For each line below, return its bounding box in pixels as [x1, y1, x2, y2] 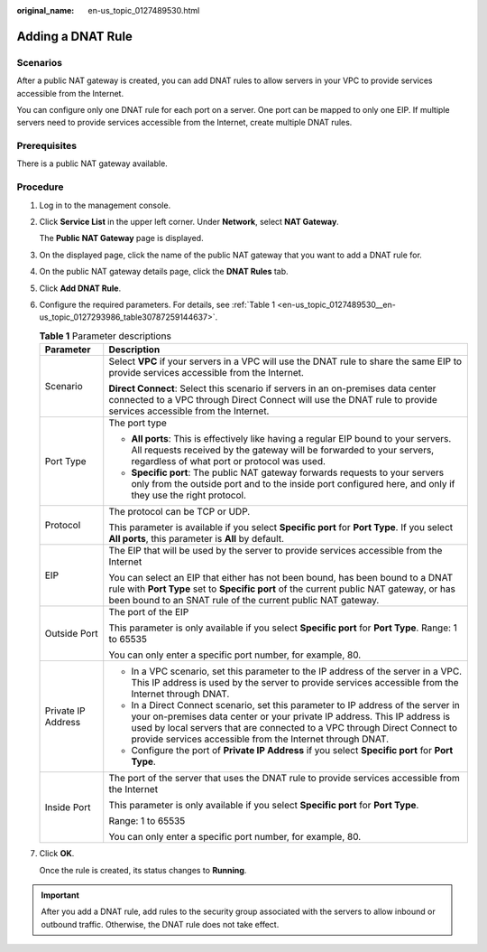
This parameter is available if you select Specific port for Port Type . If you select [108, 521, 454, 534]
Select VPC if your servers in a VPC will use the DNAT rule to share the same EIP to [108, 355, 463, 368]
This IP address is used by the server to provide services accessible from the [131, 677, 459, 689]
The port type [108, 416, 167, 429]
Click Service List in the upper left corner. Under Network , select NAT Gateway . [39, 217, 340, 227]
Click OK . [39, 848, 75, 859]
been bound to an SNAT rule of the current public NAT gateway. [108, 594, 380, 607]
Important [41, 890, 80, 901]
